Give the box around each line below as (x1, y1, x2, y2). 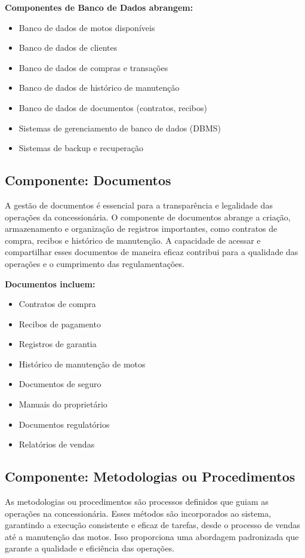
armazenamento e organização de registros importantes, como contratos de (5, 222, 278, 235)
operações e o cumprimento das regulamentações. (5, 257, 184, 269)
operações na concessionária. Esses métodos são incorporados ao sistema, (5, 507, 272, 519)
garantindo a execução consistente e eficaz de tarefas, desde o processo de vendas (5, 519, 300, 531)
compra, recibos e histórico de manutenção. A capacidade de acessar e (5, 234, 261, 246)
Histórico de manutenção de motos (19, 357, 146, 370)
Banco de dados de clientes (19, 41, 118, 54)
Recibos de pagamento (19, 317, 101, 330)
